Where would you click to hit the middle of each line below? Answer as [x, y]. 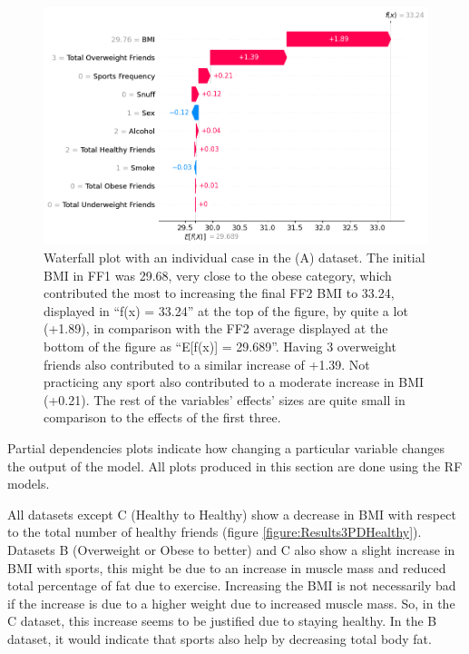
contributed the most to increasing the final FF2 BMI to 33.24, [219, 293]
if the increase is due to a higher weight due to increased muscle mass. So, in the [231, 603]
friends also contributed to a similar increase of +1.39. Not [207, 364]
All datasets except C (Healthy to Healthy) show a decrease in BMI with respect [232, 514]
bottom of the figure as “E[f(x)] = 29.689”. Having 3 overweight [220, 347]
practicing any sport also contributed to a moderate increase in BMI [234, 382]
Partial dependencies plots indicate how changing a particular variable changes [226, 447]
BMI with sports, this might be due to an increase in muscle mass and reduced [227, 567]
